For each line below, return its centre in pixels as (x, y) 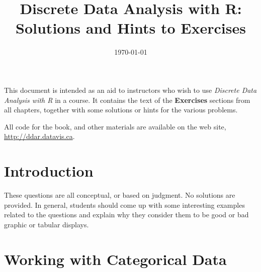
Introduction (49, 171)
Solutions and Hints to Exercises (131, 28)
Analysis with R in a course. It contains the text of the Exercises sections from (127, 100)
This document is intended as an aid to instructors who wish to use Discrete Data (130, 90)
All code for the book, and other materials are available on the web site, (115, 126)
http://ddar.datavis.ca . (39, 136)
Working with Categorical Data (115, 259)
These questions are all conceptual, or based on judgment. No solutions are (120, 195)
